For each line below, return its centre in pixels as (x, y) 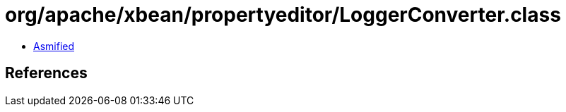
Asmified (54, 46)
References (46, 73)
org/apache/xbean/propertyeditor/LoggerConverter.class (283, 15)
